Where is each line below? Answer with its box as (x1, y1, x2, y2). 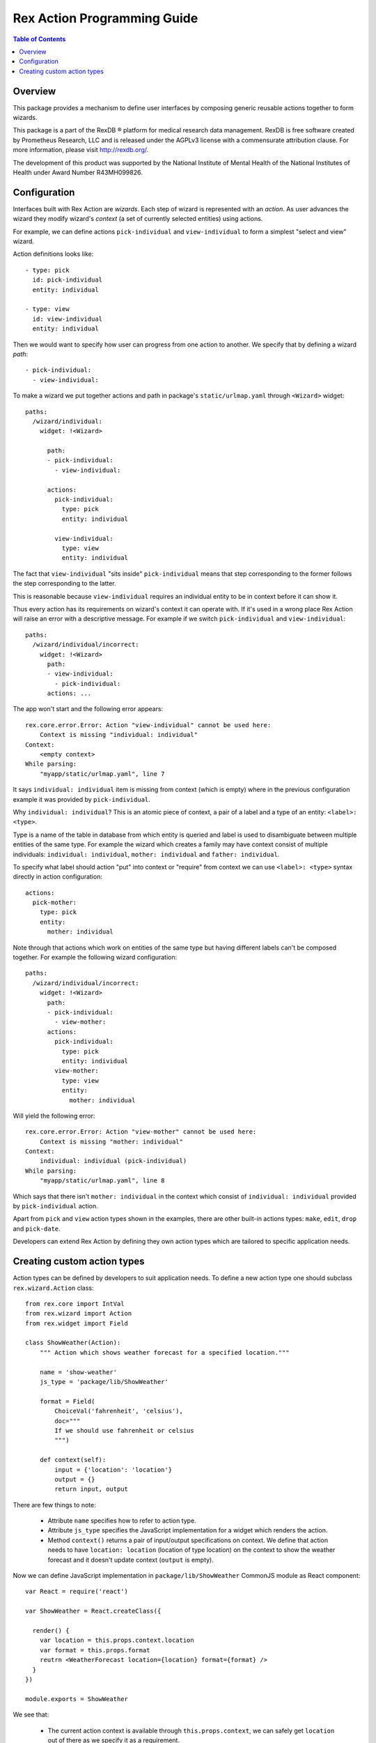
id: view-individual (32, 314, 103, 323)
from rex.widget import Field (25, 1319, 129, 1327)
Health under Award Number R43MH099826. (13, 168, 143, 176)
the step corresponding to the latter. (13, 579, 116, 588)
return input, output (54, 1485, 129, 1493)
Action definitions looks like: (13, 250, 94, 258)
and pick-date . (13, 1224, 61, 1233)
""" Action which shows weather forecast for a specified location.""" (39, 1348, 290, 1356)
